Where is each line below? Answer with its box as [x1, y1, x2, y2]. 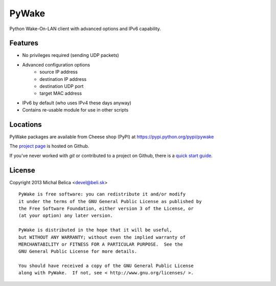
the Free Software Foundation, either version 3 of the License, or [18, 205, 194, 211]
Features [9, 39, 38, 48]
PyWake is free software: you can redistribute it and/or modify [18, 191, 186, 197]
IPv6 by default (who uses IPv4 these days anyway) [22, 100, 131, 106]
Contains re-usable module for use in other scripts [22, 107, 129, 113]
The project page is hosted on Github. [9, 143, 89, 149]
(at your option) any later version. [18, 213, 113, 218]
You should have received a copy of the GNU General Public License [18, 263, 194, 269]
